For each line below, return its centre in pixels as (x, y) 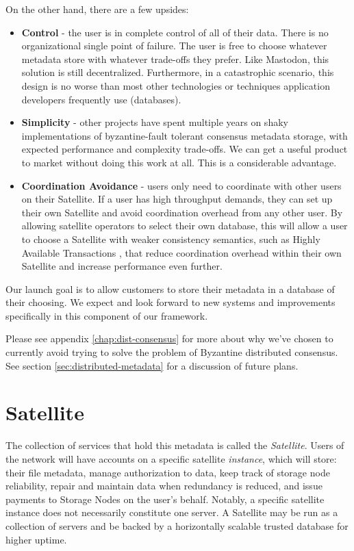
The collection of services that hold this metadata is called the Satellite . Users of (175, 445)
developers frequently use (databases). (101, 99)
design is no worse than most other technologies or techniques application (176, 85)
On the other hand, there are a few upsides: (97, 9)
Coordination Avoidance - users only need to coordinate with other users (181, 185)
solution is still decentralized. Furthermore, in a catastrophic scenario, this (178, 72)
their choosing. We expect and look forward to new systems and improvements (170, 302)
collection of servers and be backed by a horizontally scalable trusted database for (177, 525)
